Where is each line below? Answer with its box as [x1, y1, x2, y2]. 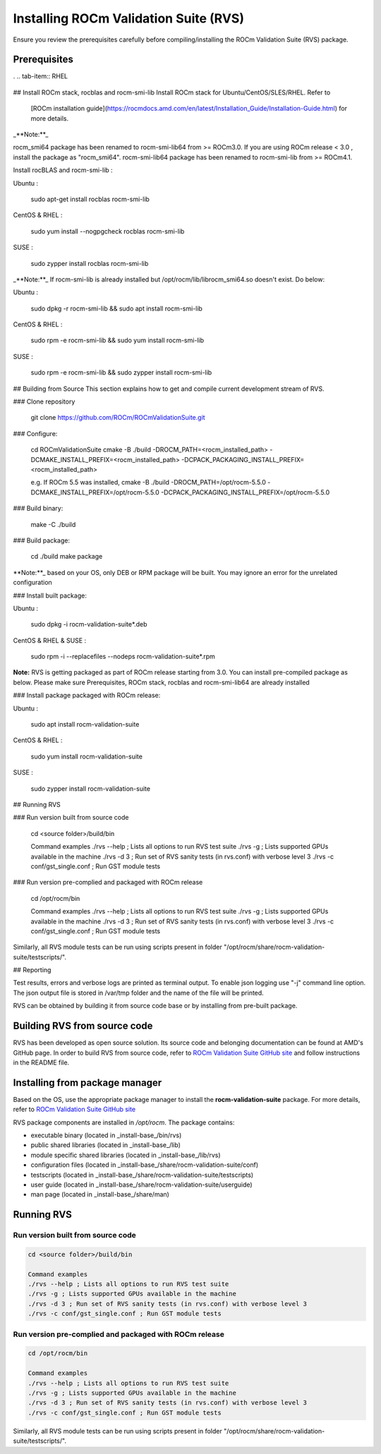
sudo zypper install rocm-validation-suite [30, 784, 151, 793]
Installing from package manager [13, 1077, 162, 1089]
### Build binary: [13, 504, 64, 513]
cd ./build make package [30, 552, 103, 561]
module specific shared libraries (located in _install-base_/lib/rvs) [30, 1151, 222, 1159]
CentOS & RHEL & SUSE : [13, 636, 87, 645]
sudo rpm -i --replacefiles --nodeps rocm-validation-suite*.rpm [30, 653, 215, 661]
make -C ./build [30, 520, 76, 528]
